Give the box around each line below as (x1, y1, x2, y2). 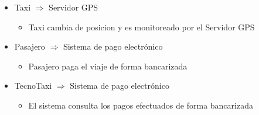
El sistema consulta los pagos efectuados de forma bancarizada (28, 99, 253, 111)
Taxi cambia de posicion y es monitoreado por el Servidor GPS (28, 20, 255, 33)
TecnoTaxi (14, 79, 52, 92)
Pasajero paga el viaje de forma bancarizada (28, 60, 188, 72)
